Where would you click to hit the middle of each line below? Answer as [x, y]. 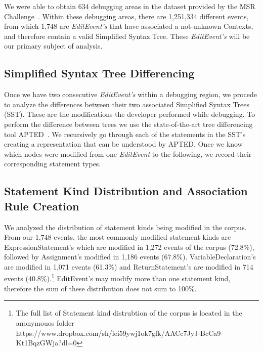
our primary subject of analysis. [53, 46]
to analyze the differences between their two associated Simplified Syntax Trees [127, 104]
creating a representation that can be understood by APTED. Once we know [123, 144]
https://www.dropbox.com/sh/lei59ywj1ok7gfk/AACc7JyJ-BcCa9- [119, 333]
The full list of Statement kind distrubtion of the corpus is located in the [129, 313]
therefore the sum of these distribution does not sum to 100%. [100, 288]
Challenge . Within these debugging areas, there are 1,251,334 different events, [126, 16]
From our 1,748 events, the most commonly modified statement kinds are [118, 237]
